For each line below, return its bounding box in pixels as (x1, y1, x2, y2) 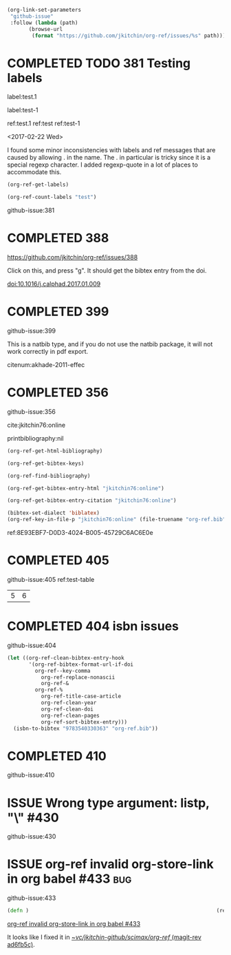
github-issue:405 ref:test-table (7, 575, 95, 583)
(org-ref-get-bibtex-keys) (7, 460, 85, 467)
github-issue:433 (7, 894, 56, 902)
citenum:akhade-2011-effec (7, 360, 85, 368)
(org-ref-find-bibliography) (7, 472, 91, 479)
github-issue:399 (7, 326, 56, 335)
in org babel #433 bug (7, 871, 132, 887)
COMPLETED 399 (7, 304, 109, 319)
